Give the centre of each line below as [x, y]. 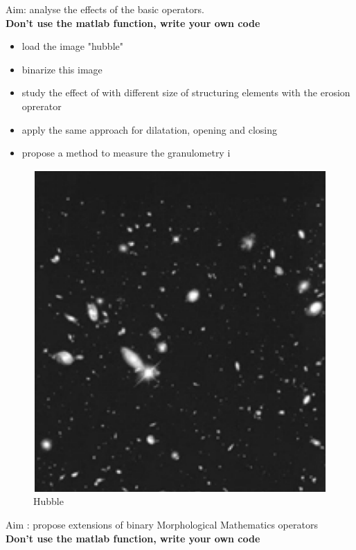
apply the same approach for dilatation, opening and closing [149, 129]
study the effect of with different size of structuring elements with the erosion [186, 92]
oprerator [42, 106]
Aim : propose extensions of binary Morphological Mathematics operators [162, 524]
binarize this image [62, 69]
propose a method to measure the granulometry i [126, 153]
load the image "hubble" [72, 46]
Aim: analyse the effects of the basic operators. [105, 9]
